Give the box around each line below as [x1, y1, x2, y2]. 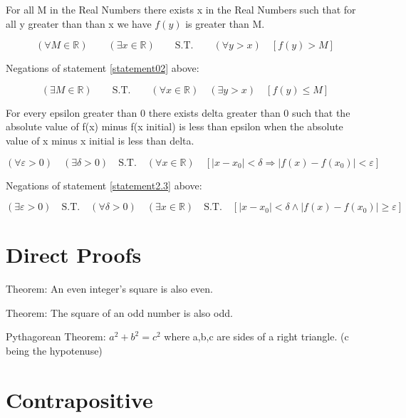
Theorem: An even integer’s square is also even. [6, 281, 213, 296]
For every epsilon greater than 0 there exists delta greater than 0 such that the [6, 105, 350, 120]
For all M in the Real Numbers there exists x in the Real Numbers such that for [6, 2, 356, 16]
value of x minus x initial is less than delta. [6, 132, 194, 147]
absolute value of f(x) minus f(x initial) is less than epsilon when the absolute [6, 119, 343, 134]
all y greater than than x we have [6, 16, 152, 31]
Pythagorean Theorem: [6, 329, 106, 344]
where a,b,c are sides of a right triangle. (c [164, 329, 349, 344]
